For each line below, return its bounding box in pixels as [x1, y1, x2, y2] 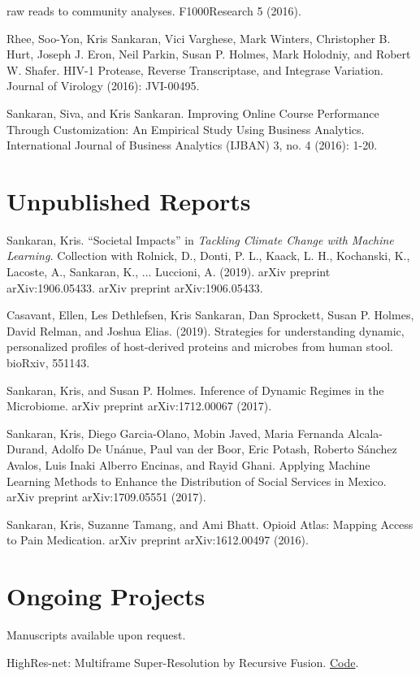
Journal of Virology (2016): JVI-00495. [6, 77, 200, 94]
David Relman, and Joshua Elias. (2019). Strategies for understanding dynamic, [6, 322, 405, 339]
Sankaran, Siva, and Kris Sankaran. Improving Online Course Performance [6, 104, 379, 121]
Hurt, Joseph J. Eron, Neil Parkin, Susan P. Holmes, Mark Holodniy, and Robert [6, 45, 411, 63]
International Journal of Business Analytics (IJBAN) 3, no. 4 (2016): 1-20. [6, 136, 378, 154]
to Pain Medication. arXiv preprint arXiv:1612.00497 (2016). [6, 531, 309, 548]
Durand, [6, 440, 48, 457]
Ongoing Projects [6, 579, 206, 613]
